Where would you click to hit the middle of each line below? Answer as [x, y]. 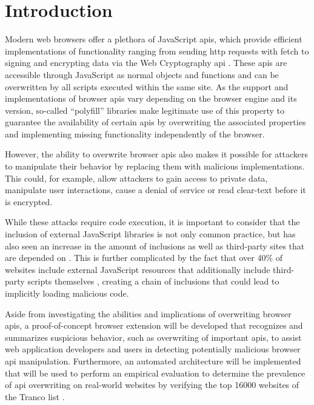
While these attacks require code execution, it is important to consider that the [152, 222]
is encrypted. [29, 201]
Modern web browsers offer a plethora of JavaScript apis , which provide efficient [154, 39]
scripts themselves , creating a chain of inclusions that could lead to [153, 281]
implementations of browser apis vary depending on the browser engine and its [151, 98]
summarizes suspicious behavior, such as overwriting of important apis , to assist [153, 337]
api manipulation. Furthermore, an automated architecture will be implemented [153, 361]
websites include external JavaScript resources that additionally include [138, 269]
